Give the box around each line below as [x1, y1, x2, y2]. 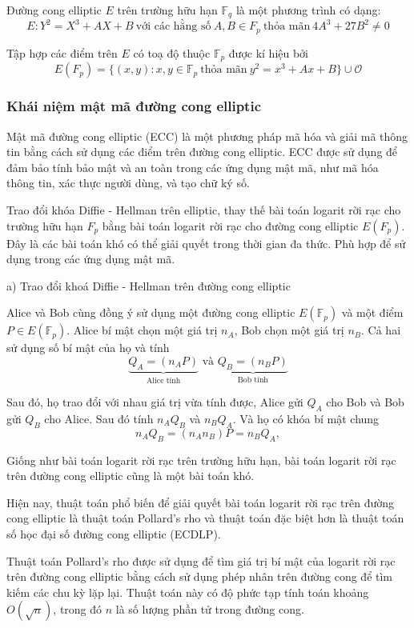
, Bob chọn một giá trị [234, 322, 344, 338]
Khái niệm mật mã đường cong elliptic [6, 96, 262, 116]
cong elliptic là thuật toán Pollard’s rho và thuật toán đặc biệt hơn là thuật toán [6, 510, 404, 526]
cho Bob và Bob [326, 394, 404, 410]
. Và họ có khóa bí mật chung [232, 410, 380, 426]
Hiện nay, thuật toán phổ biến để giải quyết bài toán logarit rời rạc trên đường [6, 494, 394, 510]
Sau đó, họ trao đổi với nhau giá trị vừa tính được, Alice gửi [6, 394, 303, 410]
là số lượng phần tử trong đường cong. [115, 601, 304, 618]
